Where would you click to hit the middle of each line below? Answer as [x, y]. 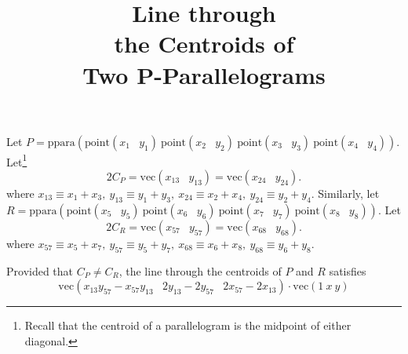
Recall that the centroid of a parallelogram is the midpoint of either [188, 325]
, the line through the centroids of [200, 270]
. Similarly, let [345, 193]
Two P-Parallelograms [204, 74]
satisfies [348, 270]
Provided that [40, 270]
